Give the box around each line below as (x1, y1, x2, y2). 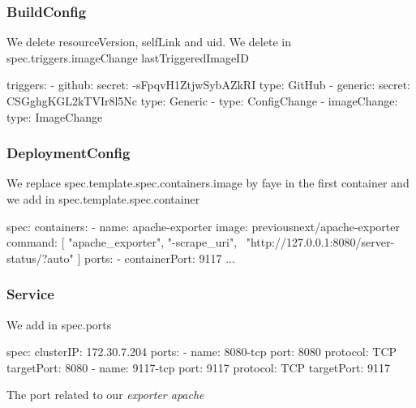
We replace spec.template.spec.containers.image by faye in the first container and (6, 174, 410, 191)
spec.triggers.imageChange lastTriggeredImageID (6, 49, 249, 66)
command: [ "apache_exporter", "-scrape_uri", (6, 234, 238, 251)
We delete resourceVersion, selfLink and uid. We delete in (6, 33, 291, 50)
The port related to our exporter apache (6, 386, 204, 403)
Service (6, 284, 54, 304)
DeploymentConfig (6, 143, 131, 163)
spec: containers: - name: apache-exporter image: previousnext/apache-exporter (6, 217, 400, 234)
